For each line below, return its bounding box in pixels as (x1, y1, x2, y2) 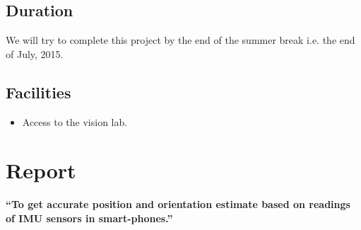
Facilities (6, 81, 71, 103)
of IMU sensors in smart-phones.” (6, 210, 173, 225)
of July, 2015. (6, 46, 64, 61)
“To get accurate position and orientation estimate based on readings (6, 197, 350, 212)
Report (6, 156, 76, 185)
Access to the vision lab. (22, 114, 128, 129)
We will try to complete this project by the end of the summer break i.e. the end (6, 33, 355, 47)
